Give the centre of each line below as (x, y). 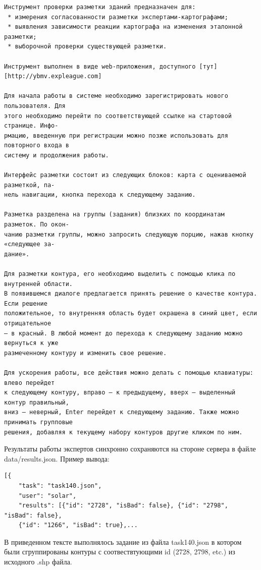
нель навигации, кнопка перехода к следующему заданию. (100, 195)
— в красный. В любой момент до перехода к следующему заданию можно (123, 333)
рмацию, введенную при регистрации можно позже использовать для (116, 135)
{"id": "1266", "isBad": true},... (78, 525)
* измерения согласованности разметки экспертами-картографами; (118, 17)
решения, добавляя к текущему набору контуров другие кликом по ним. (123, 432)
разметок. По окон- (37, 225)
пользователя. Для (35, 106)
